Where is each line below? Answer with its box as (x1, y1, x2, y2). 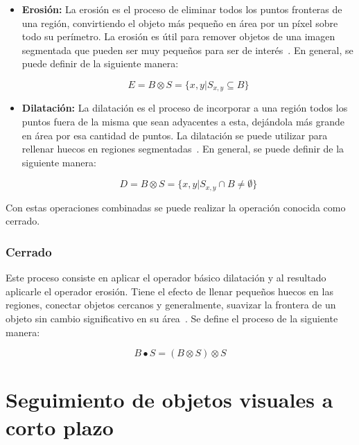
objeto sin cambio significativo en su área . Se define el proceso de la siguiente (6, 311, 338, 326)
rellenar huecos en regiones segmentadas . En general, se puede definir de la (21, 141, 344, 156)
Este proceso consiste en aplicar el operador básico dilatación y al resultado (6, 270, 326, 285)
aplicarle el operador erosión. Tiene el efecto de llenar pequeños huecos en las (6, 283, 333, 298)
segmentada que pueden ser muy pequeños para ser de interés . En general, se (21, 42, 353, 57)
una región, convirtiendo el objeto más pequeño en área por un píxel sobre (21, 15, 338, 30)
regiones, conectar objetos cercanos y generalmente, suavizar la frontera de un (6, 297, 336, 312)
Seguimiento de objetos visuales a (6, 385, 333, 414)
